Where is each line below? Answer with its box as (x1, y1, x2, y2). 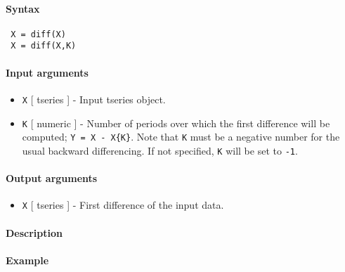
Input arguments (6, 65, 89, 79)
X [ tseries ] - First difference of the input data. (22, 197, 224, 212)
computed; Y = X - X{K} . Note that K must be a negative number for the (22, 129, 340, 144)
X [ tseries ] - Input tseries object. (22, 91, 166, 106)
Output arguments (6, 171, 98, 186)
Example (6, 252, 49, 267)
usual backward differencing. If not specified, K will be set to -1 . (22, 143, 298, 157)
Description (6, 225, 63, 240)
